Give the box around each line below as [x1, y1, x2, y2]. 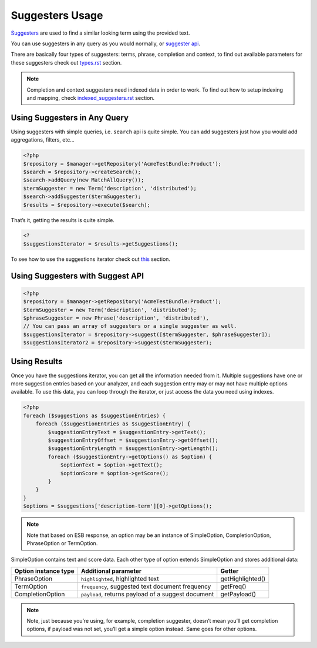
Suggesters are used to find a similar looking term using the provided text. [11, 29, 190, 36]
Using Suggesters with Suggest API [11, 271, 144, 281]
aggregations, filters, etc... [11, 136, 75, 143]
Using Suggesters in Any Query [11, 112, 129, 123]
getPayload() [220, 590, 257, 598]
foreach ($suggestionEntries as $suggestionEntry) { [35, 421, 191, 427]
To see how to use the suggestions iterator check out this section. [11, 256, 170, 263]
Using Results [11, 356, 63, 367]
